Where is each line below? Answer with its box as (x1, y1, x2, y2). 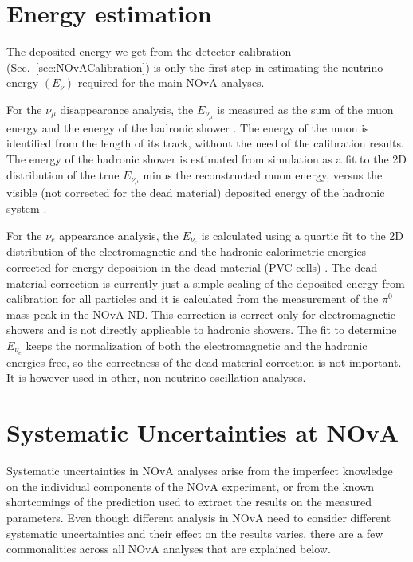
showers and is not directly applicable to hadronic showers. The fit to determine (6, 321, 397, 338)
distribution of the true (6, 166, 120, 183)
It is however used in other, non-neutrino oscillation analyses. (6, 369, 306, 386)
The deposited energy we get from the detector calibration (6, 43, 292, 60)
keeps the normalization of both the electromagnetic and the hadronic (26, 337, 368, 354)
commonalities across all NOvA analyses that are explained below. (6, 540, 331, 557)
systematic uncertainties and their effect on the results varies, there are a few (6, 525, 383, 541)
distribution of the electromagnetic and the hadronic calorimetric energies (6, 243, 367, 260)
